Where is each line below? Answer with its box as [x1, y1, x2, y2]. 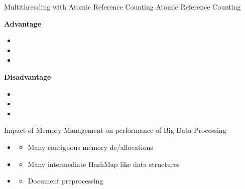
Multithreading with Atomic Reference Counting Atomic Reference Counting [4, 2, 241, 12]
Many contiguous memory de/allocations [28, 141, 153, 152]
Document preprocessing [28, 175, 103, 186]
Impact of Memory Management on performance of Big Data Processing [4, 125, 226, 135]
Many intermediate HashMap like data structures [28, 158, 180, 169]
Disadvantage [4, 71, 51, 82]
